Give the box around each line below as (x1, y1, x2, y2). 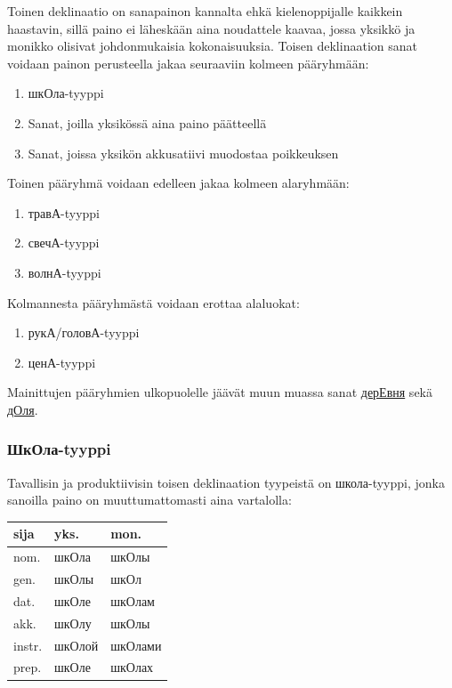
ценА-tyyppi (28, 352, 96, 371)
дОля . (7, 400, 38, 418)
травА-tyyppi (28, 203, 100, 222)
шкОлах (110, 658, 154, 676)
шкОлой (54, 635, 99, 654)
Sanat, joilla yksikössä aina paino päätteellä (28, 113, 267, 132)
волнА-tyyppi (28, 263, 101, 281)
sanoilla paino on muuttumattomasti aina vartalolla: (7, 490, 292, 509)
